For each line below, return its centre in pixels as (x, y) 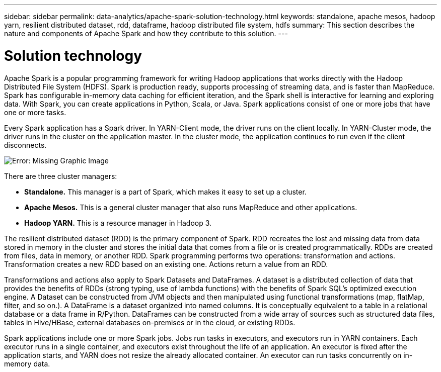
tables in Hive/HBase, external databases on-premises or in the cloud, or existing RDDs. (150, 322)
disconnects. (25, 145)
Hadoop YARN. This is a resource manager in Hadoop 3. (118, 223)
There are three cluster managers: (61, 176)
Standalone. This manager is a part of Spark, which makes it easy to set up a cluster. (165, 192)
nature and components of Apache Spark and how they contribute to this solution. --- (146, 33)
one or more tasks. (35, 112)
